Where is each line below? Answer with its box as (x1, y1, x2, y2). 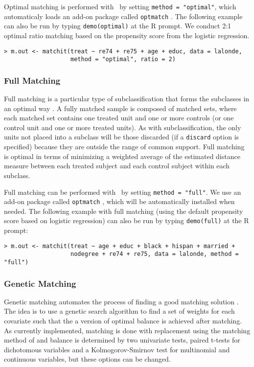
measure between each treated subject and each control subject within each (4, 161, 230, 171)
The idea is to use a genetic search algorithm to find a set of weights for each (4, 306, 235, 316)
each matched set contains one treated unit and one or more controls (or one (4, 113, 234, 123)
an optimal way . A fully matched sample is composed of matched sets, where (4, 103, 237, 113)
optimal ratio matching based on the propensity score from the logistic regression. (4, 30, 250, 40)
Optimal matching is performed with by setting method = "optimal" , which (4, 1, 236, 11)
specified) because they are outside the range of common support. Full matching (4, 141, 245, 152)
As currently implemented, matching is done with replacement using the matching (4, 325, 251, 335)
